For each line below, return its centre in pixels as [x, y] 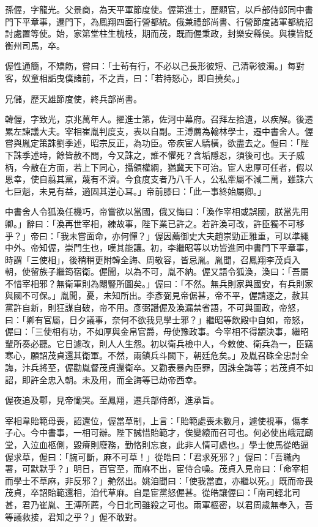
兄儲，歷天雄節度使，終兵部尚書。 [73, 98]
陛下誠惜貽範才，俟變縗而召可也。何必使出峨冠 [210, 432]
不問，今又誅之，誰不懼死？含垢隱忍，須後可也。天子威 [193, 155]
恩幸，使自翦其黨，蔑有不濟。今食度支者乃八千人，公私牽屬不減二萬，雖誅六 [159, 179]
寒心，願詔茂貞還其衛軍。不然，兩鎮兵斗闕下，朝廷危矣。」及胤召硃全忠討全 [157, 355]
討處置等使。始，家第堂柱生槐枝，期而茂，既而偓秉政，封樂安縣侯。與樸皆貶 [159, 33]
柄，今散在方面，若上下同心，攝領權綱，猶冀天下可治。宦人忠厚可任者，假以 [159, 167]
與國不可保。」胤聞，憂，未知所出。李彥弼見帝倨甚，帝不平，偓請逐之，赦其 [157, 295]
